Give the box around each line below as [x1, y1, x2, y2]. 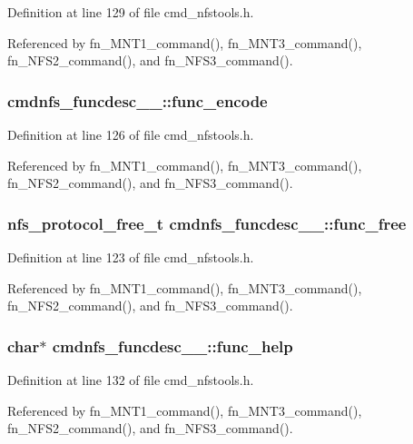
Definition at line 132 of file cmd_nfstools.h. [7, 370, 254, 389]
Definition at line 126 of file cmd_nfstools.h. [7, 125, 254, 143]
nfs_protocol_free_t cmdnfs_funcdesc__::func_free [7, 212, 407, 234]
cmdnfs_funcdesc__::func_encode [7, 89, 268, 112]
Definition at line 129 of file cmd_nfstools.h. [7, 3, 254, 21]
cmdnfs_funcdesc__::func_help [52, 334, 293, 357]
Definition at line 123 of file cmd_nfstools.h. [7, 248, 254, 266]
